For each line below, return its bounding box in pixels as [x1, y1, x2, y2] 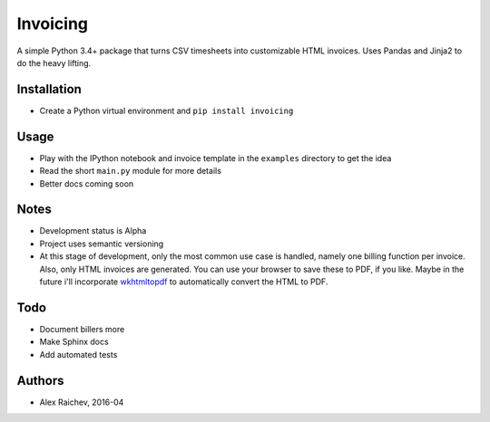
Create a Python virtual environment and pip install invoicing [39, 105, 294, 116]
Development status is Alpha [39, 225, 147, 236]
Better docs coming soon [39, 177, 134, 189]
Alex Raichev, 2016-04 [39, 397, 124, 408]
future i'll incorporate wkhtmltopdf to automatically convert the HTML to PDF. [39, 276, 328, 287]
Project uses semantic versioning [39, 238, 164, 249]
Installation [16, 82, 82, 97]
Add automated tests [39, 349, 118, 360]
